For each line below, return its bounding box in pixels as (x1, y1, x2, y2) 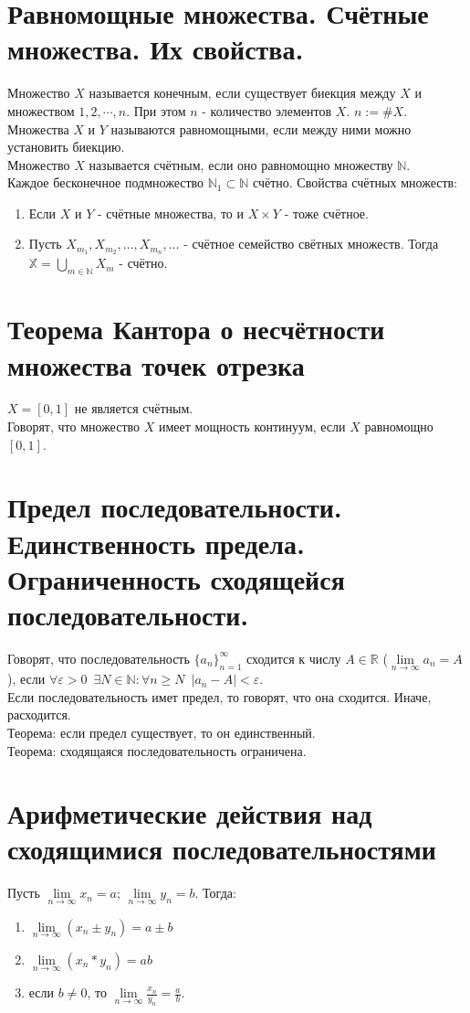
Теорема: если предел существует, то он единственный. (7, 722, 316, 741)
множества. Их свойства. (7, 30, 304, 68)
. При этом (126, 101, 186, 120)
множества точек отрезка (7, 346, 305, 383)
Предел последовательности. (7, 488, 342, 526)
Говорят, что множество (7, 417, 141, 436)
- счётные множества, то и (97, 203, 244, 222)
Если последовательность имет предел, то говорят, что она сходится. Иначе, (7, 687, 432, 706)
